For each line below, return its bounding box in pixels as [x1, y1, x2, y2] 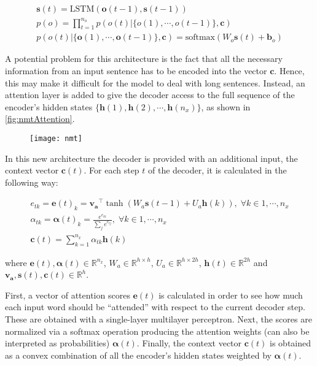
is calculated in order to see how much [158, 288, 303, 301]
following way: [5, 175, 58, 188]
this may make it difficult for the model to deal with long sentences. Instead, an [5, 76, 305, 89]
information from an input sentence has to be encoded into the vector [5, 64, 267, 77]
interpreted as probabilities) [5, 337, 110, 349]
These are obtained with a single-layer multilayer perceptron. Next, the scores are [5, 313, 312, 325]
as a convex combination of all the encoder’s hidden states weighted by [5, 348, 272, 361]
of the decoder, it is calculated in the [148, 164, 287, 177]
